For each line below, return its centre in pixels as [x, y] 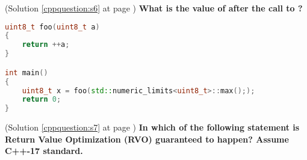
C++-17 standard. [44, 151]
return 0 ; [42, 100]
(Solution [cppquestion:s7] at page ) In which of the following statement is [152, 127]
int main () [26, 72]
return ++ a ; [46, 45]
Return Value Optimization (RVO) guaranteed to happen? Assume [147, 139]
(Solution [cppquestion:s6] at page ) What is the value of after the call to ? [154, 8]
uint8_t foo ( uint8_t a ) [52, 27]
